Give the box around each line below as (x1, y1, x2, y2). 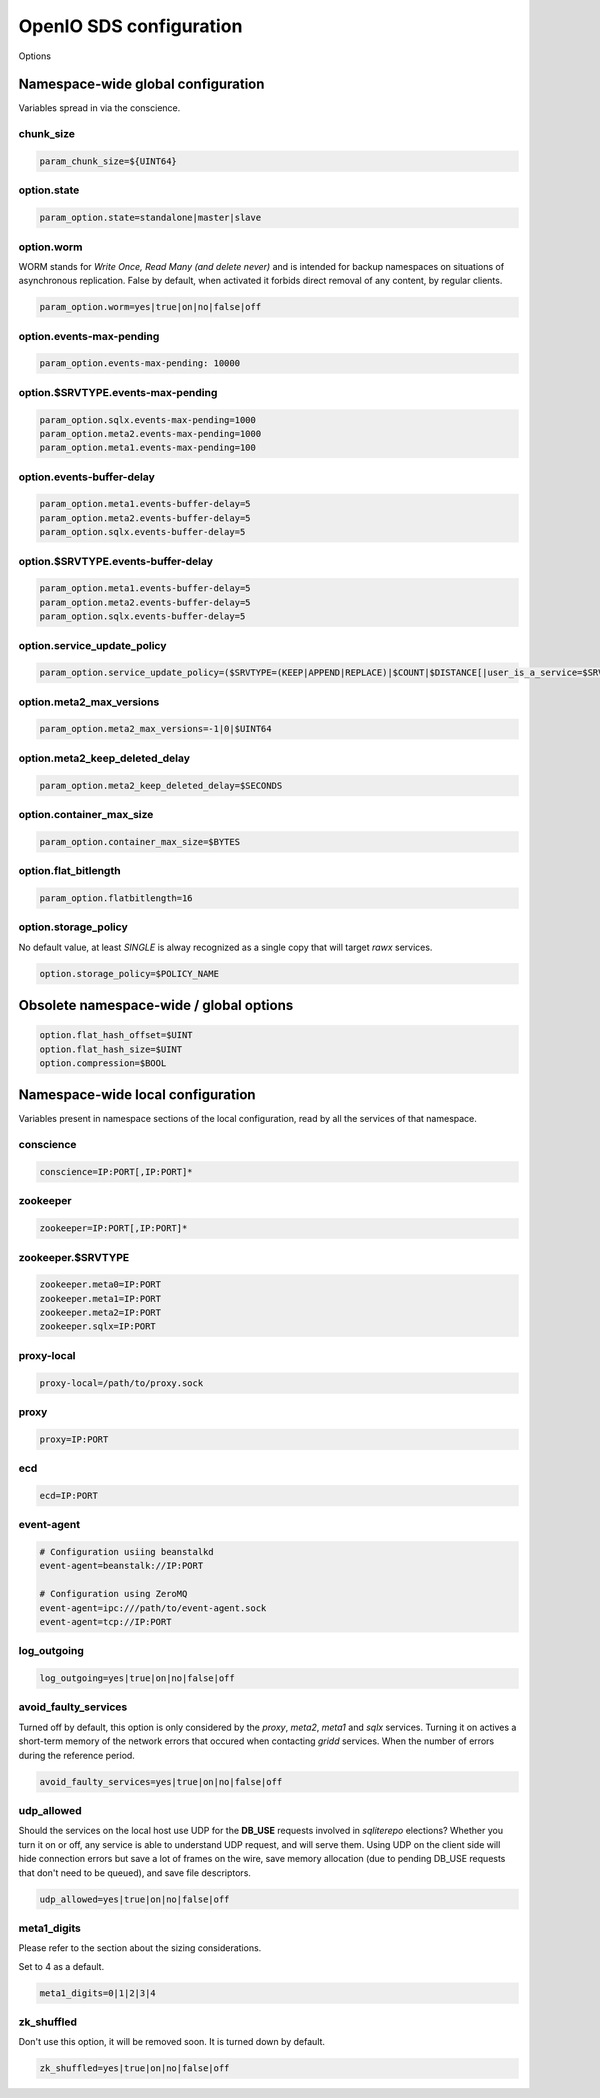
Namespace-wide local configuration (18, 1086, 256, 1104)
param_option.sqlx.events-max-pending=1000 (39, 414, 257, 425)
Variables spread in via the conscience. (18, 102, 181, 114)
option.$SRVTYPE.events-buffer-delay (18, 554, 214, 568)
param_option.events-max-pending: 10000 (39, 358, 240, 369)
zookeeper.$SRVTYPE (18, 1250, 130, 1264)
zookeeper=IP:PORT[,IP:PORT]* (39, 1223, 188, 1234)
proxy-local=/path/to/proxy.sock (39, 1377, 204, 1389)
